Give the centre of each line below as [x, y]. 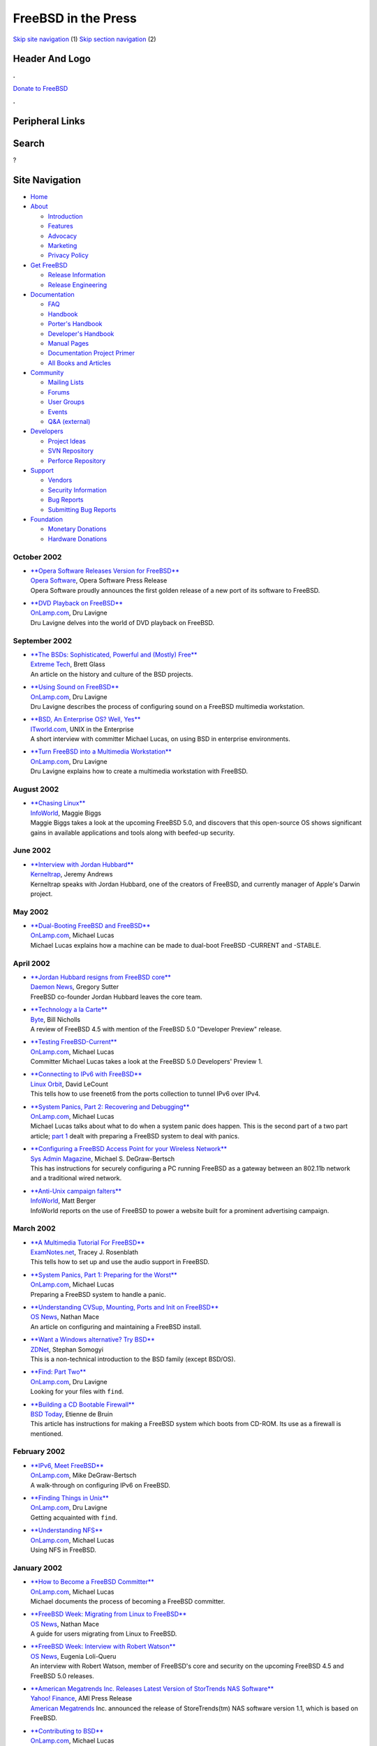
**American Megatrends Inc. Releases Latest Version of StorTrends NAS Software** [152, 1689]
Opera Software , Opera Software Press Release [99, 580]
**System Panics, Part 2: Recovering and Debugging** [110, 1106]
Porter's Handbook [75, 324]
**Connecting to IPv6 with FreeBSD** [86, 1074]
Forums [59, 392]
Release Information [77, 275]
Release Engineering [77, 285]
